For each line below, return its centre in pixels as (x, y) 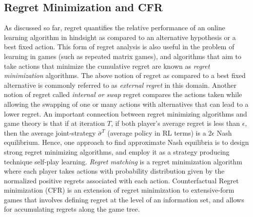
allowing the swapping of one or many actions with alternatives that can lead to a (126, 104)
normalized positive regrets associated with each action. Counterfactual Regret (121, 180)
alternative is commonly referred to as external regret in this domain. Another (120, 85)
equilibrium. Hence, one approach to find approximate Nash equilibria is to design (126, 142)
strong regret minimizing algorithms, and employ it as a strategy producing (117, 151)
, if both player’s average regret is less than (175, 123)
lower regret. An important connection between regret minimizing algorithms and (126, 113)
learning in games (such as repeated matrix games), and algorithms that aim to (123, 56)
